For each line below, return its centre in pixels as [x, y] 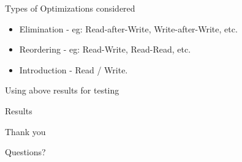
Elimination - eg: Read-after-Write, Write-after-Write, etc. [128, 28]
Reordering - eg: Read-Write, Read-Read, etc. [105, 49]
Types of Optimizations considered [70, 8]
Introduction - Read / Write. [74, 69]
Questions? [25, 152]
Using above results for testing [62, 90]
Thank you [25, 131]
